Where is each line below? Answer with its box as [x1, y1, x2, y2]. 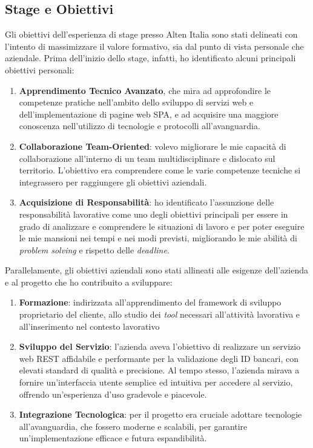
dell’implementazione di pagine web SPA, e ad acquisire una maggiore [19, 107, 278, 120]
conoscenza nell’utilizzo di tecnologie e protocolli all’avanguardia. [19, 119, 260, 132]
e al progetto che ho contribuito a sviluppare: [5, 275, 173, 288]
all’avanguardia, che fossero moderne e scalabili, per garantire [19, 420, 248, 432]
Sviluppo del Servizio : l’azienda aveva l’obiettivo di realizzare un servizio [19, 340, 301, 353]
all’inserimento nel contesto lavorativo [19, 319, 160, 332]
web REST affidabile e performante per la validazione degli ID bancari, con [19, 352, 298, 364]
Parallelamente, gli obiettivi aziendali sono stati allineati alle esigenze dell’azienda [5, 264, 308, 276]
